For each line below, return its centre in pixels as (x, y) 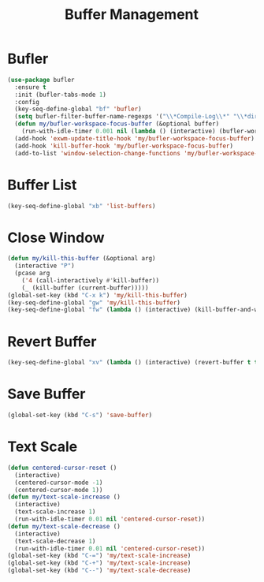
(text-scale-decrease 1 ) (55, 541)
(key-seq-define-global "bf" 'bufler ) (78, 109)
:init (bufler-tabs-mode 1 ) (61, 95)
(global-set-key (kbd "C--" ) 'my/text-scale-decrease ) (99, 571)
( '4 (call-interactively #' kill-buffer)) (90, 280)
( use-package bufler (41, 80)
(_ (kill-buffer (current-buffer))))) (85, 288)
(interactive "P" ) (45, 266)
